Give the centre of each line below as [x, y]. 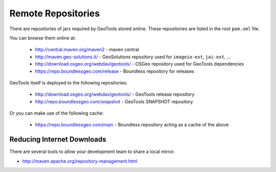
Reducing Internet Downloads [58, 139]
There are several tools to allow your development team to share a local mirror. [92, 152]
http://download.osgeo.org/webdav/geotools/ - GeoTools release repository [115, 94]
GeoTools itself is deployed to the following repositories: [68, 82]
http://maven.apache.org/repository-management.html [80, 161]
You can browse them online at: [43, 38]
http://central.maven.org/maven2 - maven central [87, 50]
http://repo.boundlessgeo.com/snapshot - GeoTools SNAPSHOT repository [114, 101]
